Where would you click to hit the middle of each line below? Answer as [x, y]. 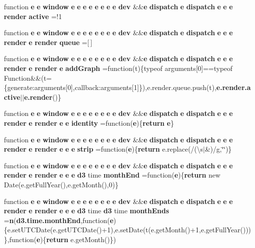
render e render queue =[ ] [48, 42]
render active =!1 [33, 16]
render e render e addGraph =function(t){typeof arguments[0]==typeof [118, 68]
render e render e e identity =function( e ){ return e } [89, 123]
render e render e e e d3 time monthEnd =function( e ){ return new [112, 175]
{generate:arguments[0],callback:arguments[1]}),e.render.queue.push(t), [110, 87]
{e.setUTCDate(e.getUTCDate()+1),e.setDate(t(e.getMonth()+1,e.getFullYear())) [127, 230]
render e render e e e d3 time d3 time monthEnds [87, 211]
